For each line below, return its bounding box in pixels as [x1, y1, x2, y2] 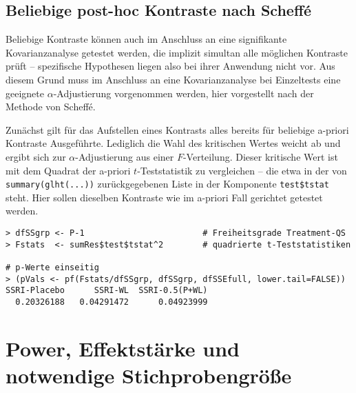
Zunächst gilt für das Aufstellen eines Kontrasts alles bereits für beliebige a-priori [6, 122, 349, 137]
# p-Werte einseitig [6, 262, 100, 272]
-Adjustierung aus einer [75, 149, 174, 163]
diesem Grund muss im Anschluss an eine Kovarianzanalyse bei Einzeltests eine [6, 72, 341, 86]
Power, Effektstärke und [6, 334, 240, 362]
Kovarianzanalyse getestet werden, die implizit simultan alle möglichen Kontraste [6, 45, 348, 59]
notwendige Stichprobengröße [6, 361, 292, 389]
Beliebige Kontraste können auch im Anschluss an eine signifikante [6, 32, 287, 46]
